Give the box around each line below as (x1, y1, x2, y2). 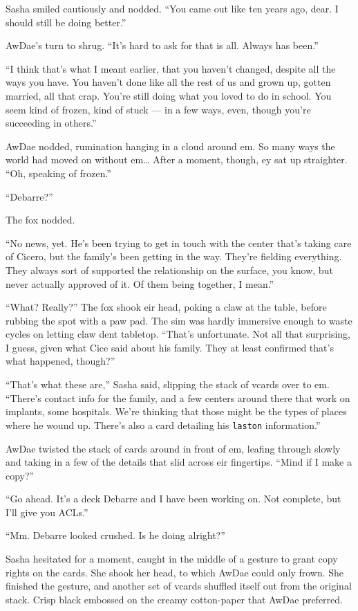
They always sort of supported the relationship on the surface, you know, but (6, 262, 333, 277)
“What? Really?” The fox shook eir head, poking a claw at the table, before (6, 300, 327, 314)
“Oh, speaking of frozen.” (6, 165, 111, 180)
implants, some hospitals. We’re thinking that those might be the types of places (6, 404, 347, 419)
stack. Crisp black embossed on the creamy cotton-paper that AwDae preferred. (6, 592, 343, 606)
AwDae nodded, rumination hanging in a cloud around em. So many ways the (6, 138, 335, 153)
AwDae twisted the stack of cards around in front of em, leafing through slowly (6, 441, 341, 455)
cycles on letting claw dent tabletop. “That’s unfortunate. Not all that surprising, (6, 327, 351, 341)
